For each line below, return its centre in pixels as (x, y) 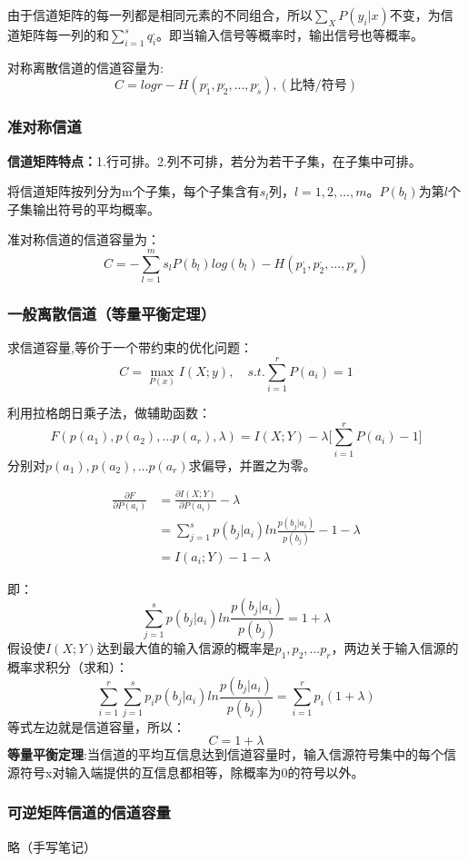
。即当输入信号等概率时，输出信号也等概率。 (290, 35)
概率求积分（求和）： (68, 667)
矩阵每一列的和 (64, 35)
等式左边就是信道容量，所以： (96, 726)
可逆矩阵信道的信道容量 (89, 812)
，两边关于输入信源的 (395, 648)
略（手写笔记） (52, 846)
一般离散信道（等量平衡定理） (112, 314)
